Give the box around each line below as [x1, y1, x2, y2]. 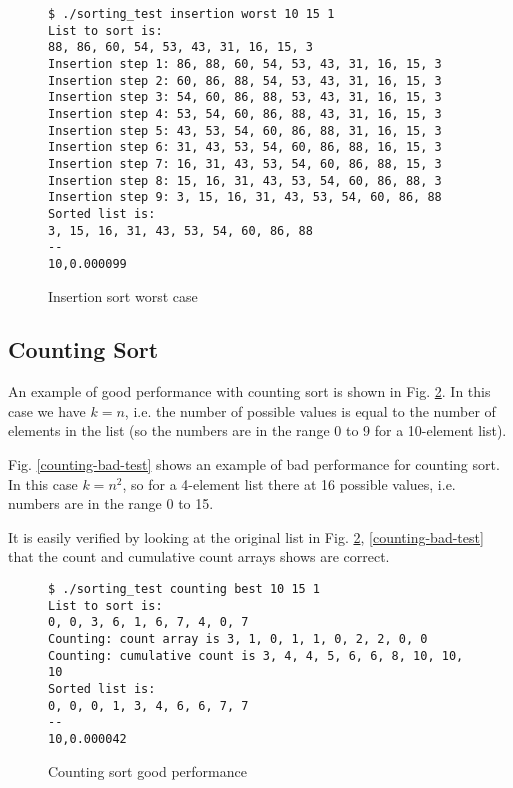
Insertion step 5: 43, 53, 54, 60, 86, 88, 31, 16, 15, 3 [48, 123, 442, 138]
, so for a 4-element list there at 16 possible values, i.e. [122, 473, 456, 494]
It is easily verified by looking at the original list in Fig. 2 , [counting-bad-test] [8, 526, 484, 547]
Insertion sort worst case [48, 285, 198, 306]
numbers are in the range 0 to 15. [8, 493, 214, 514]
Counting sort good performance [48, 760, 247, 781]
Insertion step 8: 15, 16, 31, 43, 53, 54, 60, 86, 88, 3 [48, 173, 442, 188]
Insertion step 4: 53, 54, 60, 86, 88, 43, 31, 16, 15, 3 [48, 106, 442, 121]
